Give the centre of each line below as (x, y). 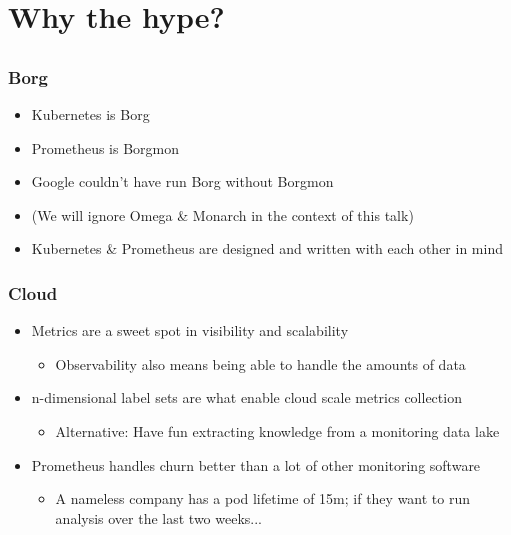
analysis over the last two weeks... (159, 517)
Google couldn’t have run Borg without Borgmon (182, 181)
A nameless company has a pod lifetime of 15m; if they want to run (263, 498)
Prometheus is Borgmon (105, 147)
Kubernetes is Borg (90, 114)
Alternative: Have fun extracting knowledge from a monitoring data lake (277, 431)
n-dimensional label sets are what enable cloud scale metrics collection (246, 397)
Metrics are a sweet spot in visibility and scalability (190, 330)
